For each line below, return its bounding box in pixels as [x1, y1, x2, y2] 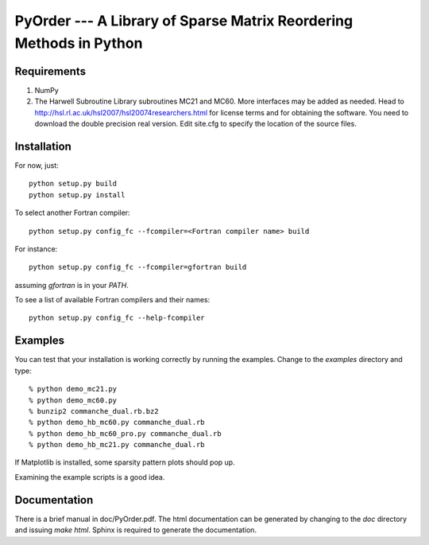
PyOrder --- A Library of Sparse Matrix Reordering [14, 12, 354, 29]
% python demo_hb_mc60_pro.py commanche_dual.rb [29, 429, 222, 438]
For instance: [14, 243, 58, 254]
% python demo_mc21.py [29, 384, 118, 394]
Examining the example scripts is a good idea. [14, 472, 165, 481]
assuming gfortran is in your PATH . [14, 280, 129, 290]
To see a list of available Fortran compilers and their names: [14, 295, 211, 305]
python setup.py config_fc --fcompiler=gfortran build [29, 263, 247, 272]
